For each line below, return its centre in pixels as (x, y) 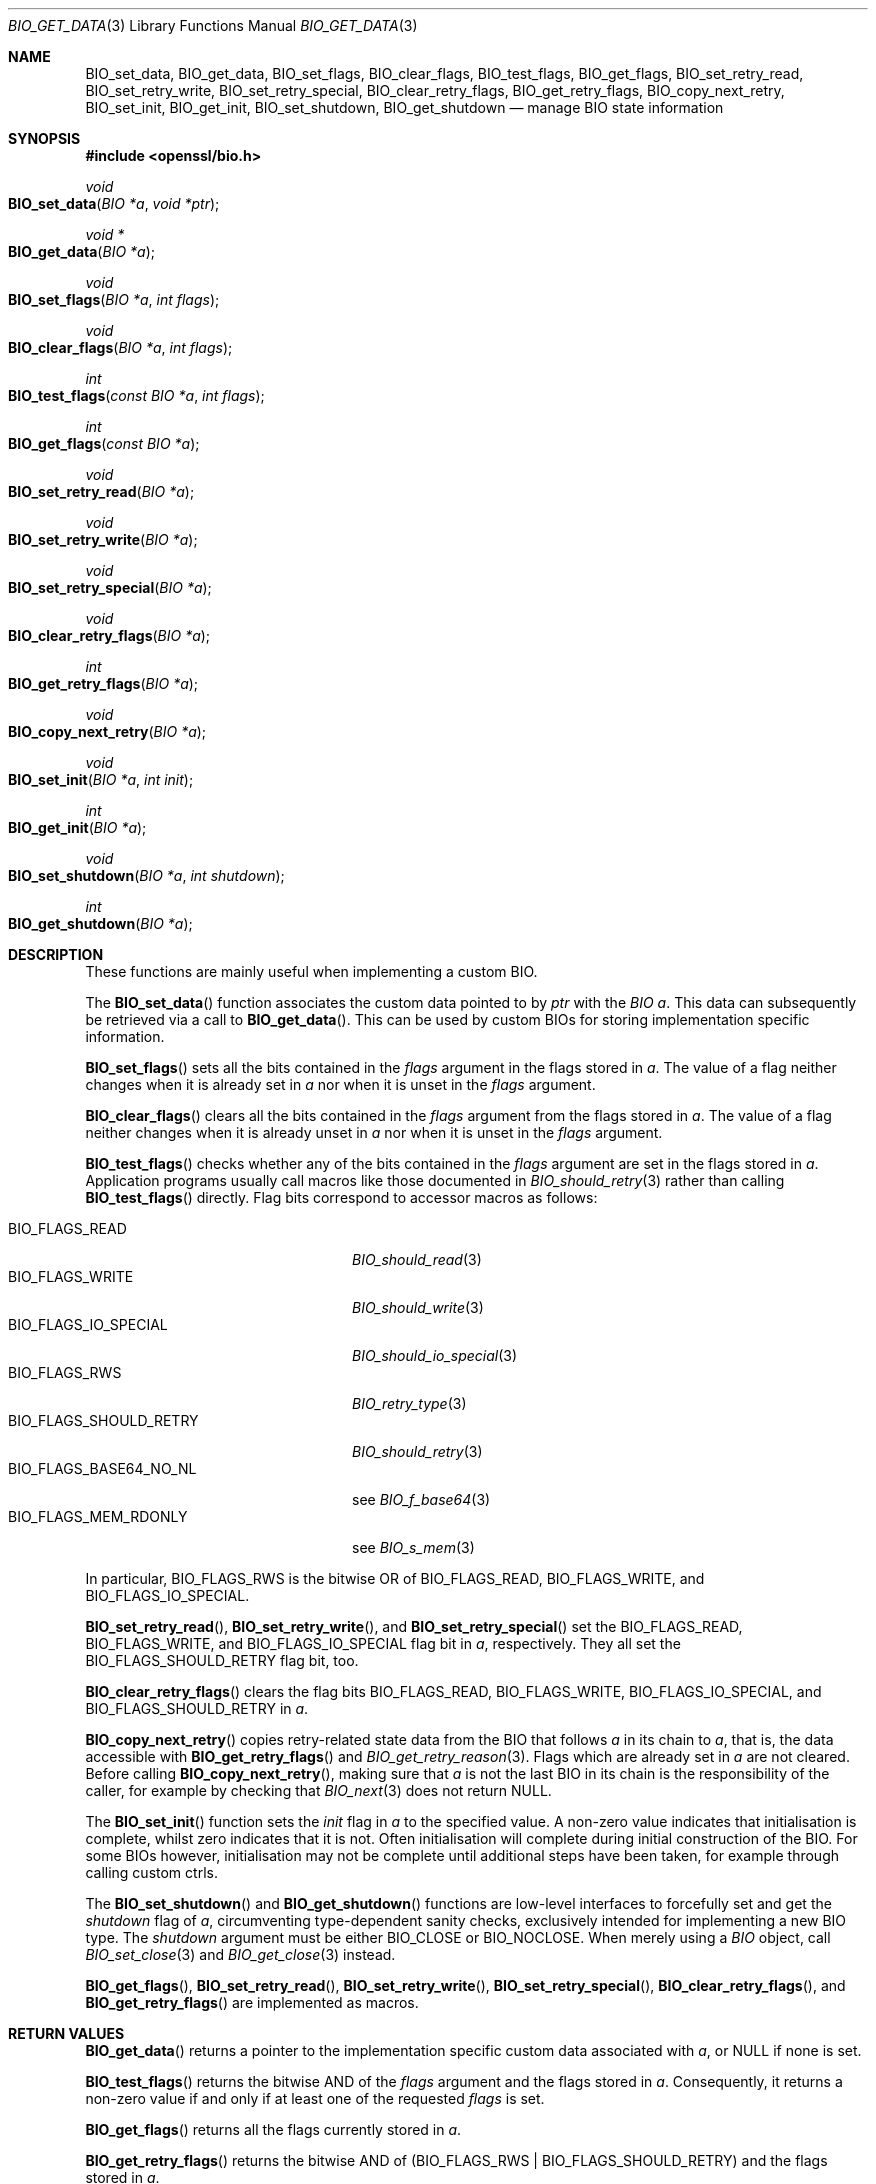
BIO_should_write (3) (418, 1307)
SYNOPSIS (44, 138)
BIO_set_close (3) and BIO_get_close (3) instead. (240, 1954)
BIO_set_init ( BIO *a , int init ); (101, 779)
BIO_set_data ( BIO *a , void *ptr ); (114, 203)
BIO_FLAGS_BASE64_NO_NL (102, 1468)
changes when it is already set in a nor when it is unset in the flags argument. (340, 1084)
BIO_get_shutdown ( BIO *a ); (100, 923)
